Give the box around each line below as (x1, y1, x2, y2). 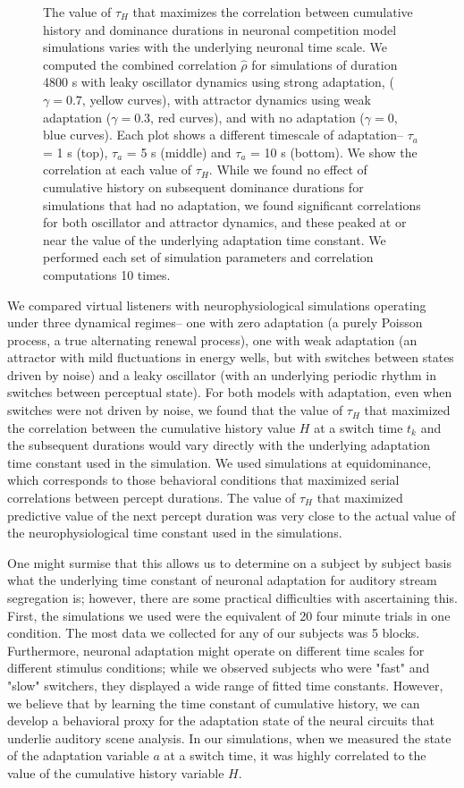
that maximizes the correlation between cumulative (132, 3, 413, 21)
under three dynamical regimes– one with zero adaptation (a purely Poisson (7, 313, 423, 332)
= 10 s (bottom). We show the (250, 142, 418, 161)
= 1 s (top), (43, 142, 108, 161)
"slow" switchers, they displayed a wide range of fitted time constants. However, (7, 675, 443, 694)
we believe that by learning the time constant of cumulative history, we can (7, 693, 420, 712)
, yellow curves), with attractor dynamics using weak (81, 89, 371, 108)
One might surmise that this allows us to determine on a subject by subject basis (7, 553, 451, 572)
